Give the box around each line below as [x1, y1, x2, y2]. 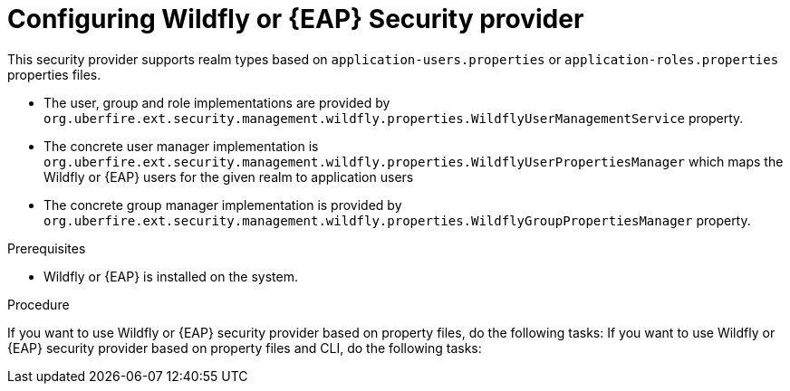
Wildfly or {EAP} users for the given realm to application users [43, 168, 414, 185]
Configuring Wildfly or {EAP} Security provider [7, 4, 584, 34]
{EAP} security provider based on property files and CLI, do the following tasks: [7, 339, 482, 356]
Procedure [7, 296, 70, 312]
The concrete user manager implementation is [43, 138, 319, 154]
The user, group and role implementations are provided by [43, 94, 390, 110]
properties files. [7, 66, 101, 82]
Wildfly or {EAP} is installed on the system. [43, 268, 298, 284]
